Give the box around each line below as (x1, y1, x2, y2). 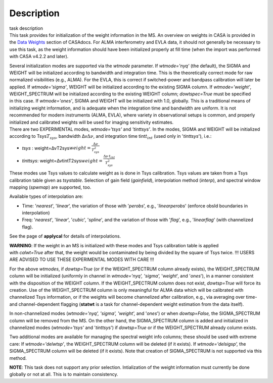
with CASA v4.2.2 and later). (9, 53, 69, 60)
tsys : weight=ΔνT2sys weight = (22, 145, 91, 151)
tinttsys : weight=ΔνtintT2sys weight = (22, 157, 103, 163)
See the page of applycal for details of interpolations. (9, 233, 121, 239)
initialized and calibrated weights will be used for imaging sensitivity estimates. (9, 119, 174, 125)
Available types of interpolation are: (9, 193, 83, 199)
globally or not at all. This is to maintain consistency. (9, 371, 118, 377)
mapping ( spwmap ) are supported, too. (9, 184, 92, 190)
